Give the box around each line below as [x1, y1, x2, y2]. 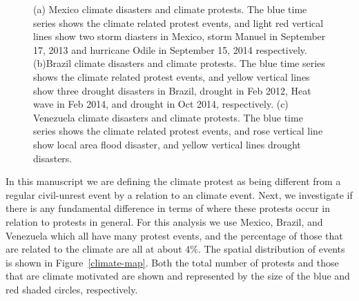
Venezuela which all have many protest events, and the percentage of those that [6, 228, 343, 242]
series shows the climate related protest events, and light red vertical [33, 15, 324, 30]
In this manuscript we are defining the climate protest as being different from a [6, 174, 341, 188]
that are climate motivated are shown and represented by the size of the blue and [6, 269, 350, 283]
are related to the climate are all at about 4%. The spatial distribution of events [6, 242, 345, 256]
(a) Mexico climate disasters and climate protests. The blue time [33, 2, 307, 16]
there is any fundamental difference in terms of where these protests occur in [6, 201, 330, 215]
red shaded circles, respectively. [6, 282, 138, 296]
